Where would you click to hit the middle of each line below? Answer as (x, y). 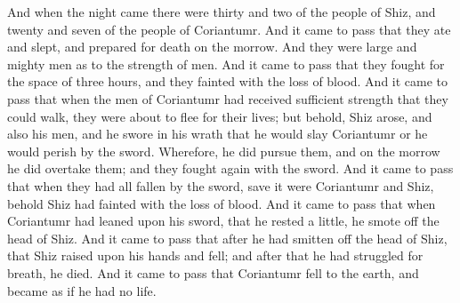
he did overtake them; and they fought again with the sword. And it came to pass (230, 168)
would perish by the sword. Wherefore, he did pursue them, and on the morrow (224, 151)
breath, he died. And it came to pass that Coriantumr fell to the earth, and (213, 272)
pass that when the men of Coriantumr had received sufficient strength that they (228, 98)
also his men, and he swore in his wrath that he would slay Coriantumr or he (218, 134)
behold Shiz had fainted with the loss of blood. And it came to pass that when (222, 203)
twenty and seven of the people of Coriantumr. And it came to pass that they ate (229, 29)
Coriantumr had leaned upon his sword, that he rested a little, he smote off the (223, 221)
